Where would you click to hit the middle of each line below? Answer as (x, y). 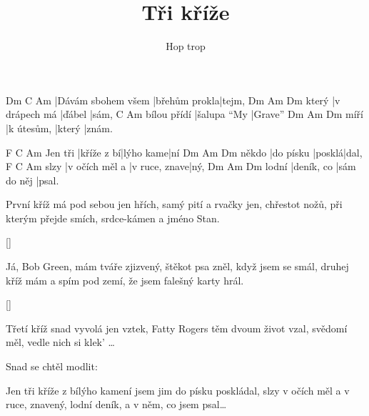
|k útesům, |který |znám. (59, 128)
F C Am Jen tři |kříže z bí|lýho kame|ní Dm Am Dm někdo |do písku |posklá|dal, (184, 152)
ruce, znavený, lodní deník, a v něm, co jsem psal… (116, 404)
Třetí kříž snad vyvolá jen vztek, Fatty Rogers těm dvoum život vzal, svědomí (177, 328)
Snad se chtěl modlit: (52, 366)
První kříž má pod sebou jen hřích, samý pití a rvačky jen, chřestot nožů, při (174, 204)
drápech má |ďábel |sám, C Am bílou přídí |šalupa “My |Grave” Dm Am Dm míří (184, 114)
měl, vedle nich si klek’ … (60, 342)
